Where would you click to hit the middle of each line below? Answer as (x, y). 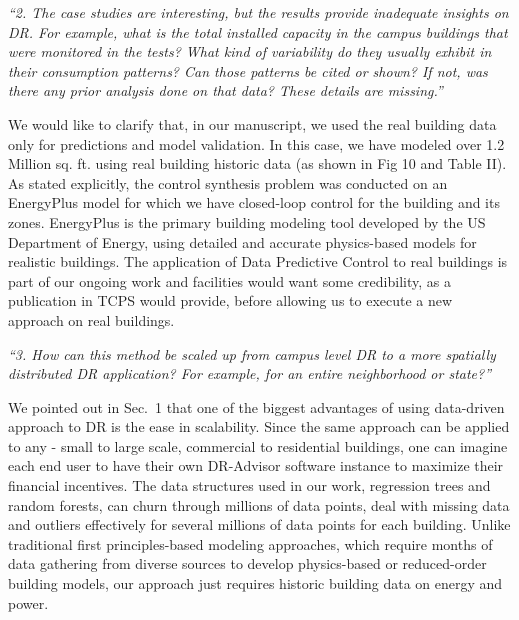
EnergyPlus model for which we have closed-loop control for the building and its (254, 202)
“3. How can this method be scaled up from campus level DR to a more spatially (252, 353)
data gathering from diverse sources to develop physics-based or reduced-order (247, 563)
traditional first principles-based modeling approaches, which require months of (250, 543)
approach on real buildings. (91, 319)
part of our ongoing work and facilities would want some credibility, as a (229, 280)
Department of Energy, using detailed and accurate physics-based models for (242, 241)
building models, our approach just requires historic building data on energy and (255, 583)
